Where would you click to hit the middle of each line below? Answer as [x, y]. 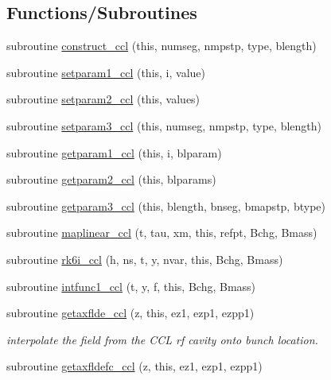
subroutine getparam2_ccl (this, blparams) [111, 179]
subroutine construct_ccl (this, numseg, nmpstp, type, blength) [162, 46]
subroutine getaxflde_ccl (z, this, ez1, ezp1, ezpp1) [130, 313]
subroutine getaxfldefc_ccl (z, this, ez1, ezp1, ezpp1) [134, 366]
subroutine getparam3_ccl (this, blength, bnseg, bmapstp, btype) [166, 206]
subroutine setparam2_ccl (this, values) [103, 99]
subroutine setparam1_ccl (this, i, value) [106, 72]
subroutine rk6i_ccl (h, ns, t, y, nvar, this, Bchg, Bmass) [145, 259]
